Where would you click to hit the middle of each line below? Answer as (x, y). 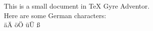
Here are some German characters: (55, 15)
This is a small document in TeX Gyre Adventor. (77, 6)
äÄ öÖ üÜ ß (22, 25)
